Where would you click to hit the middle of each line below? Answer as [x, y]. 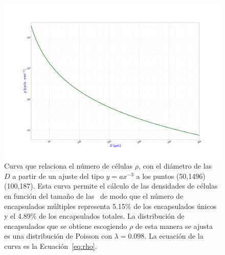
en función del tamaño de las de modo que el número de [94, 196]
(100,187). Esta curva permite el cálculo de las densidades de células [111, 186]
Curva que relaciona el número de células [69, 166]
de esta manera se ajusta [174, 226]
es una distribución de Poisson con [58, 236]
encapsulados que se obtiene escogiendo [66, 226]
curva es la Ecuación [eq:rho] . [51, 246]
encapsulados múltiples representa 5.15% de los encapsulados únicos [110, 206]
